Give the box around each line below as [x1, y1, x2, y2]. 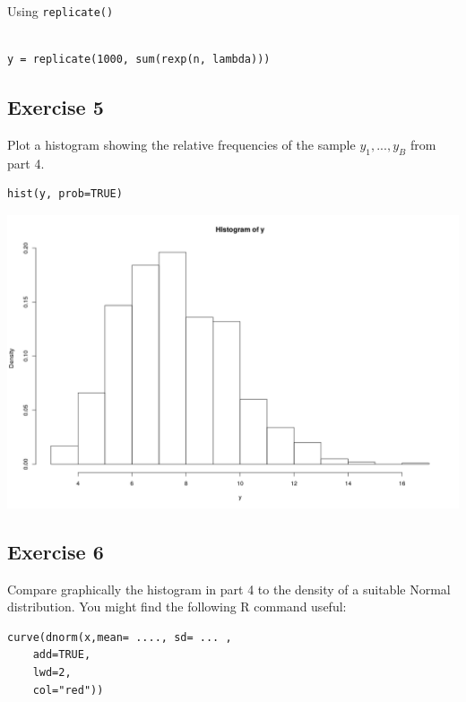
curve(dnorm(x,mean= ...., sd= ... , [7, 630, 232, 644]
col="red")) [32, 683, 104, 697]
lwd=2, [32, 666, 72, 680]
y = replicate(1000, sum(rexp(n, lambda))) [7, 53, 271, 66]
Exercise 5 [7, 93, 104, 121]
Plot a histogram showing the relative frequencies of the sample [7, 135, 356, 154]
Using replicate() [7, 2, 114, 20]
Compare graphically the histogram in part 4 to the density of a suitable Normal [7, 579, 451, 598]
